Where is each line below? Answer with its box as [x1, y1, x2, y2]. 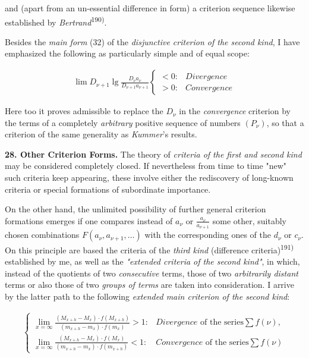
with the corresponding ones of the [144, 228, 271, 241]
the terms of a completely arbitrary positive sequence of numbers [5, 116, 241, 128]
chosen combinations [5, 228, 80, 241]
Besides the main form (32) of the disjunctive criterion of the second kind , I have [5, 35, 300, 48]
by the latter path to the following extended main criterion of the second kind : [5, 290, 290, 303]
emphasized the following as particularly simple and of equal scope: [5, 47, 250, 59]
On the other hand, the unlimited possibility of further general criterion [5, 203, 266, 215]
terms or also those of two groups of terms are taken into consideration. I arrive [5, 278, 294, 291]
